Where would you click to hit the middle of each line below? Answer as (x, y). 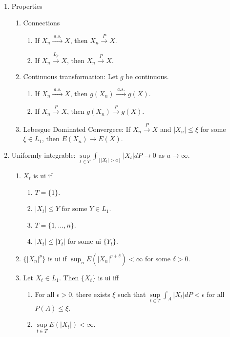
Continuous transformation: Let (71, 76)
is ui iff (108, 277)
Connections (42, 22)
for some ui (84, 241)
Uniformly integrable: (43, 155)
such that (132, 294)
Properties (27, 6)
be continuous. (147, 76)
